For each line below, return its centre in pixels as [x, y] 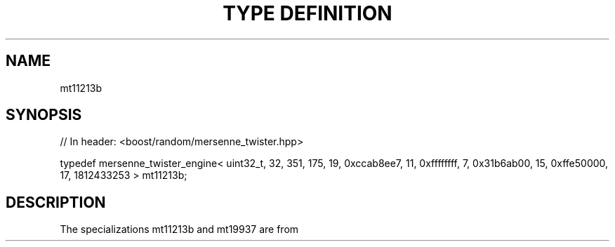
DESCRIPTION [56, 202]
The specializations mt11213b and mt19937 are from [179, 229]
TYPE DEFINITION [307, 13]
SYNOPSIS [44, 115]
